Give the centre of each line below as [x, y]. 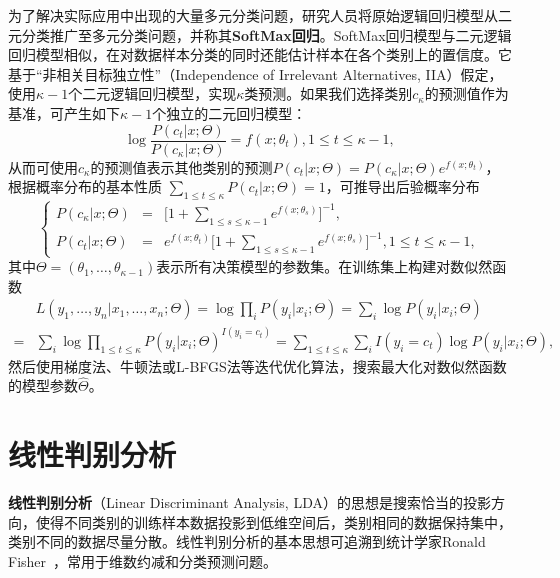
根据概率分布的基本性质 [85, 186]
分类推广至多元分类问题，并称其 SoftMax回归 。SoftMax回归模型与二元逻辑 [266, 34]
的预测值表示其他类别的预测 [181, 166]
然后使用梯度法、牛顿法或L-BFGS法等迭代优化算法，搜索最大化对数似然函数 [257, 365]
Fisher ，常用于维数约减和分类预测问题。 [143, 560]
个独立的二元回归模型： [229, 112]
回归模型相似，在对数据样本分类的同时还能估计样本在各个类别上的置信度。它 [260, 54]
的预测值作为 [466, 93]
